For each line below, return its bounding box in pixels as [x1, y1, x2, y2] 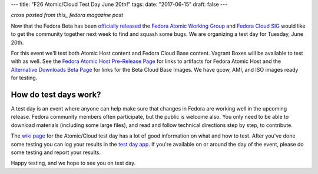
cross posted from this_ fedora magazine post [11, 12, 124, 19]
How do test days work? [11, 89, 101, 99]
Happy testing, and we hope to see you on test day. [11, 159, 136, 167]
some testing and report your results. [11, 149, 101, 156]
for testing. [11, 74, 38, 82]
